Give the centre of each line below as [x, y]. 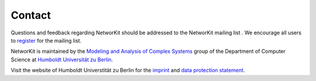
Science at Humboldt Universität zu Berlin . [62, 59]
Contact [31, 15]
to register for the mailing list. [46, 40]
